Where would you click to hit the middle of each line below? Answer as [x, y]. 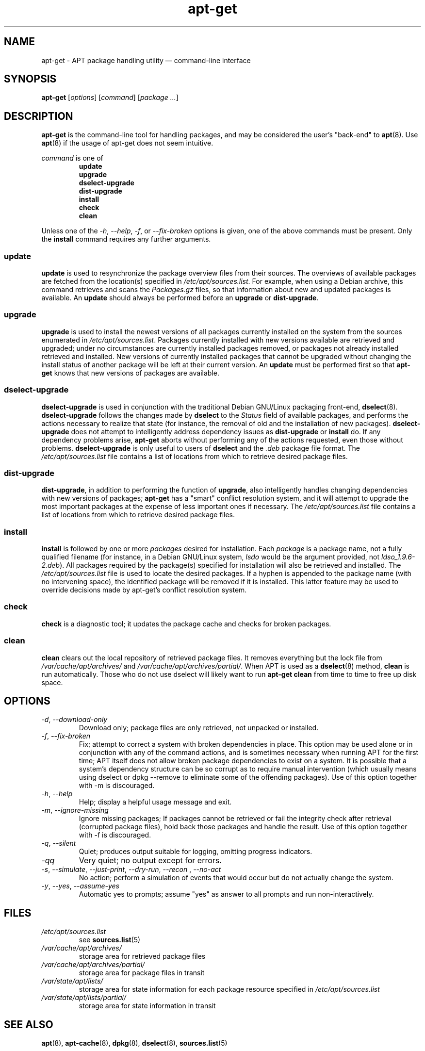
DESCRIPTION [39, 116]
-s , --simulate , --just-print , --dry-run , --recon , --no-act [131, 870]
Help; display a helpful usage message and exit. [155, 802]
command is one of [72, 158]
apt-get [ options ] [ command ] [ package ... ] [110, 98]
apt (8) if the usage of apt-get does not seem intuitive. [127, 143]
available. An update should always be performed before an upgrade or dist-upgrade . [180, 298]
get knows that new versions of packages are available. [130, 373]
